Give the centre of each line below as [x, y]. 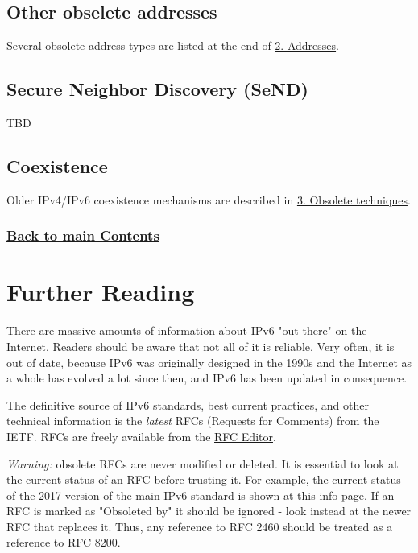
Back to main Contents [83, 235]
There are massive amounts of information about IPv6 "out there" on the [187, 330]
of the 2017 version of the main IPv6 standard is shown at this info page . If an [201, 495]
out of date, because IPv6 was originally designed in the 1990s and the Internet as [209, 362]
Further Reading [101, 292]
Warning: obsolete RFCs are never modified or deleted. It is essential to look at [203, 463]
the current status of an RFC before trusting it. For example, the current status [204, 479]
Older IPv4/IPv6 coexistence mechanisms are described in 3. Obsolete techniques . [209, 199]
